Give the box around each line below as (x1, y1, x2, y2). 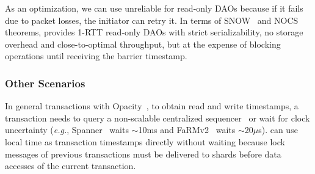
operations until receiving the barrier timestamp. (5, 49, 187, 62)
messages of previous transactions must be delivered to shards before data (5, 147, 281, 160)
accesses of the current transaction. (5, 159, 136, 172)
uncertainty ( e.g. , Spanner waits (5, 123, 129, 136)
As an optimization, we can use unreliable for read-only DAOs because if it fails (5, 2, 303, 14)
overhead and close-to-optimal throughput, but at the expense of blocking (5, 37, 281, 50)
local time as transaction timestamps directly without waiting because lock (5, 135, 285, 148)
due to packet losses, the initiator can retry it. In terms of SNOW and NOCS (5, 13, 299, 26)
